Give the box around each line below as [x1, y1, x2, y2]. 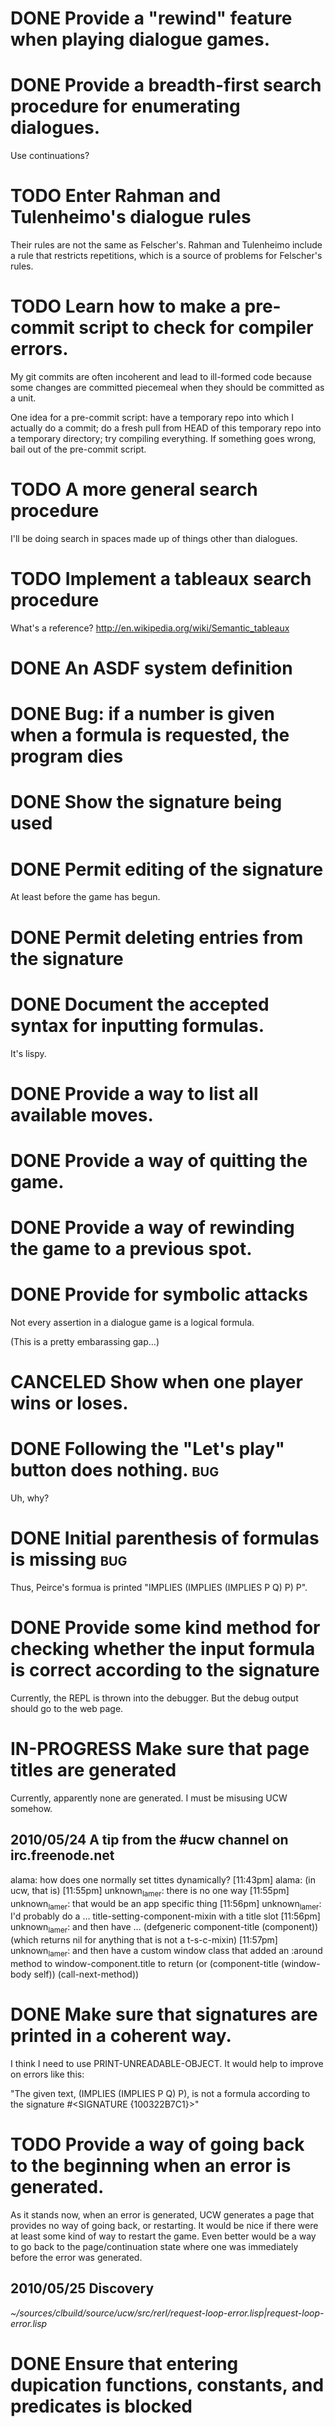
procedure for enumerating [10, 95, 241, 118]
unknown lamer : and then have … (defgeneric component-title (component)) [10, 1921, 319, 1936]
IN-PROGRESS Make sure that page [10, 1738, 310, 1761]
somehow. [10, 1802, 53, 1814]
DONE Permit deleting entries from [10, 926, 304, 949]
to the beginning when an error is [10, 2155, 292, 2177]
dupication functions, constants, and [10, 2373, 325, 2396]
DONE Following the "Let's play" [10, 1438, 285, 1461]
